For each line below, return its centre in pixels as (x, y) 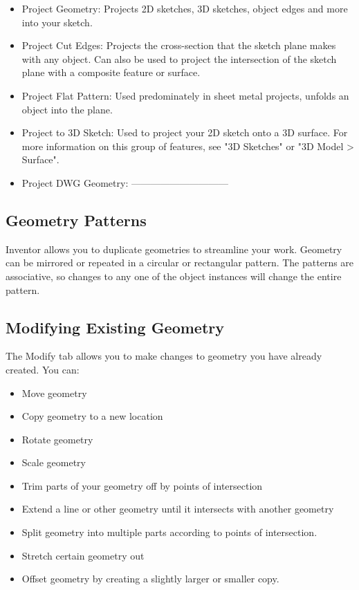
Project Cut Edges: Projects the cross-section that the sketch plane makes (179, 45)
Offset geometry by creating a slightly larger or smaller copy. (150, 579)
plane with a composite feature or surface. (111, 72)
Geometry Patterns (76, 220)
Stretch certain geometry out (83, 555)
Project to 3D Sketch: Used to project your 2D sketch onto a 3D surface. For (185, 132)
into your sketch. (57, 22)
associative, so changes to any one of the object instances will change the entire (174, 276)
